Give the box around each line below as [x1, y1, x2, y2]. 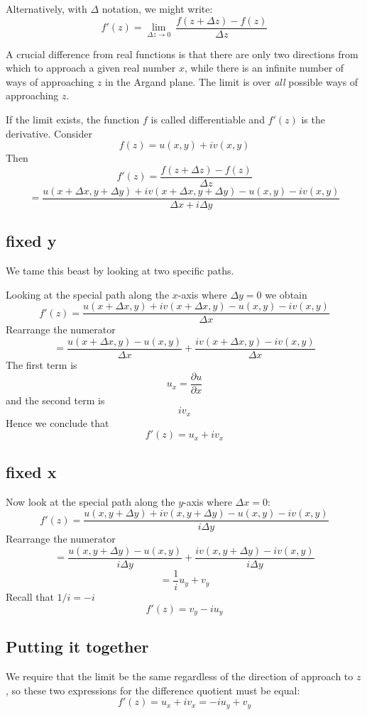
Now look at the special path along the [6, 494, 175, 509]
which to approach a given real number [6, 60, 176, 75]
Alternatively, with [6, 1, 87, 16]
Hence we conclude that [6, 415, 109, 430]
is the [301, 112, 325, 127]
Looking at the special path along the [6, 287, 170, 301]
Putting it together [6, 636, 149, 658]
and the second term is [6, 392, 105, 407]
